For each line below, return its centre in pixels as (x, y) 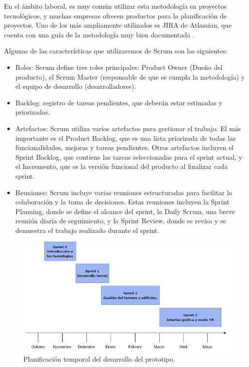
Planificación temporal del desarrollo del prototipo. (99, 359)
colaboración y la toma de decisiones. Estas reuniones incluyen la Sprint (122, 202)
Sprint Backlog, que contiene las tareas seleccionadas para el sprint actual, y (129, 157)
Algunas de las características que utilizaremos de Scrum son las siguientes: (116, 51)
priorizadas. (33, 112)
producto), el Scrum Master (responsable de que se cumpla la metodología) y (130, 76)
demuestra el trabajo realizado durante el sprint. (87, 230)
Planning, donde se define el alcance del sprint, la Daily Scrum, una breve (125, 211)
